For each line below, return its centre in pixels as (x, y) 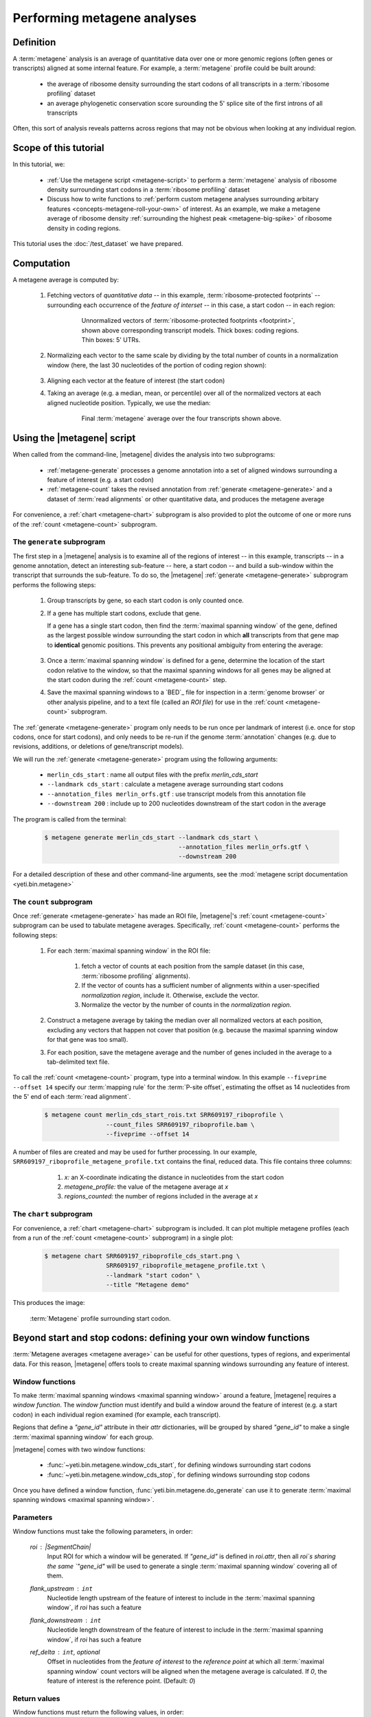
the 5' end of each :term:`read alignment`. (72, 1097)
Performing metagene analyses (105, 18)
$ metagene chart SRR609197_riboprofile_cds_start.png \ (142, 1256)
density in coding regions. (84, 228)
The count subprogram (53, 902)
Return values (36, 1698)
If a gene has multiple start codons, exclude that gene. (124, 613)
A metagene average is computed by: (66, 280)
